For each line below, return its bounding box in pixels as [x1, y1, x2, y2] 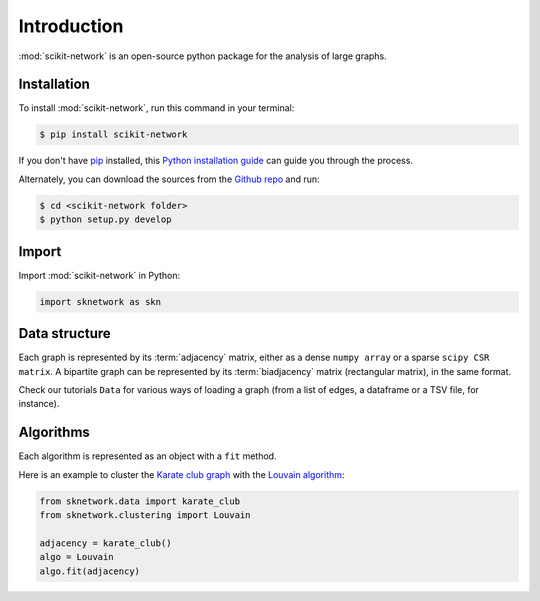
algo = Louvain [39, 551, 114, 563]
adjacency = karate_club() [39, 537, 172, 549]
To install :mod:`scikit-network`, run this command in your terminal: [18, 102, 295, 114]
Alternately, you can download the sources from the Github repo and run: [18, 173, 320, 185]
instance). [18, 398, 60, 410]
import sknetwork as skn [39, 296, 162, 307]
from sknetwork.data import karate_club [39, 495, 240, 507]
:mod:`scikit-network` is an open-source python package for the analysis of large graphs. [18, 50, 387, 62]
